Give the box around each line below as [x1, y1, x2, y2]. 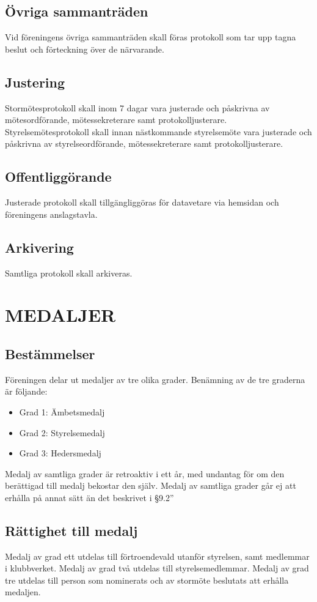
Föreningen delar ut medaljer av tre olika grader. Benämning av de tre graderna [5, 373, 305, 385]
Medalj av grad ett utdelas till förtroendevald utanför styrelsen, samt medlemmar [5, 549, 310, 562]
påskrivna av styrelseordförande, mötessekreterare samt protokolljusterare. [5, 137, 283, 150]
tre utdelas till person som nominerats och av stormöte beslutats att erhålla [5, 573, 289, 586]
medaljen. [5, 585, 41, 598]
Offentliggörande [5, 167, 112, 186]
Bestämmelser [5, 344, 95, 363]
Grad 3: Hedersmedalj [19, 447, 101, 459]
